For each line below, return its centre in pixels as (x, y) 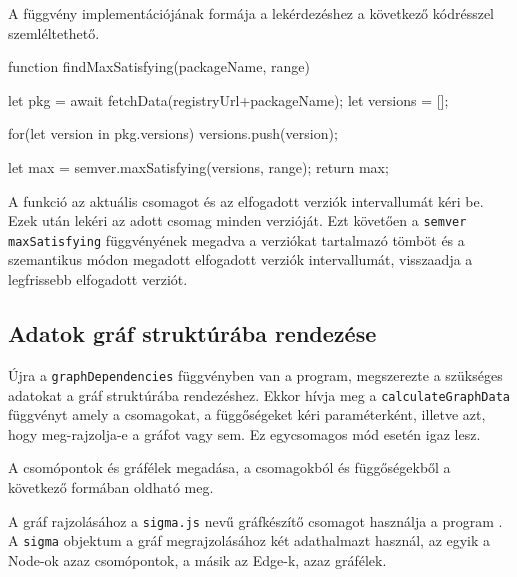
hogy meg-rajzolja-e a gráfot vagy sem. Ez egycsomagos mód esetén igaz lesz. (244, 433)
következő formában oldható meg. (111, 486)
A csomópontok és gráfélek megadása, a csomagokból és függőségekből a (229, 467)
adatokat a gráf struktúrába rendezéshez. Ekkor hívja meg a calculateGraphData (259, 394)
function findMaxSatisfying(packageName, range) (159, 66)
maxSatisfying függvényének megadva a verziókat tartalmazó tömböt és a (236, 239)
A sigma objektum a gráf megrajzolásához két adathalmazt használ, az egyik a (249, 540)
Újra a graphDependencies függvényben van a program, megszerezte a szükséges (255, 374)
